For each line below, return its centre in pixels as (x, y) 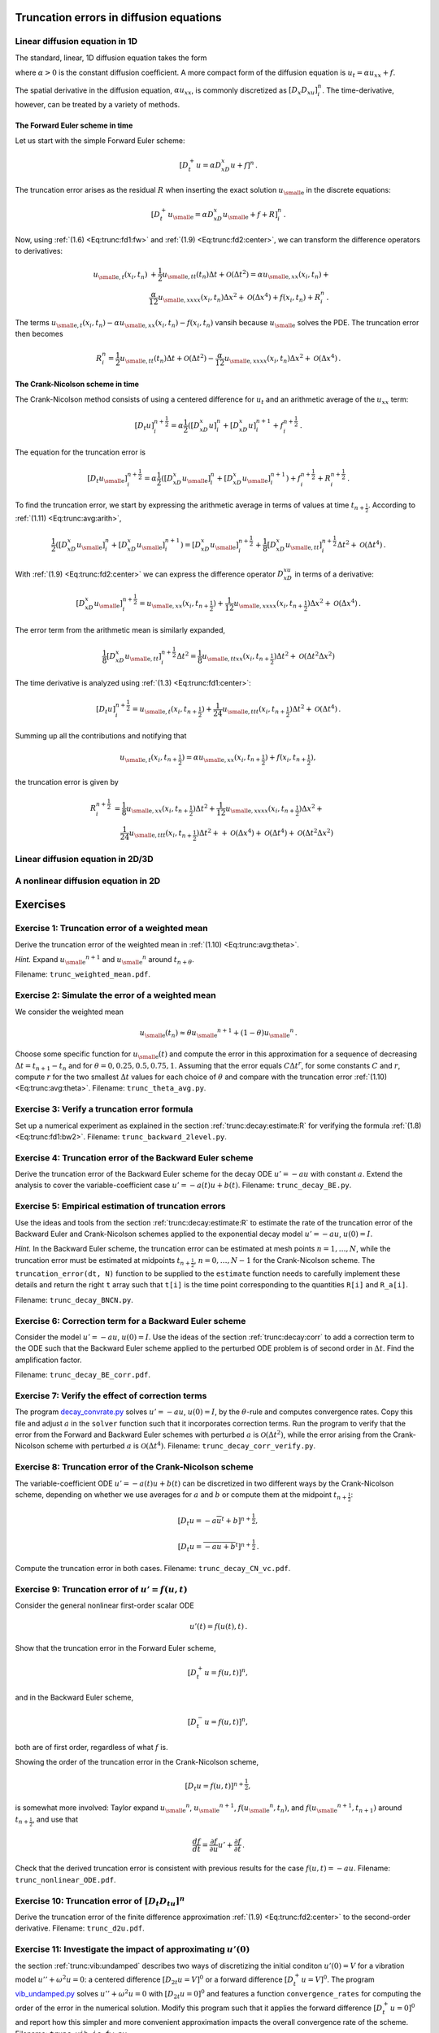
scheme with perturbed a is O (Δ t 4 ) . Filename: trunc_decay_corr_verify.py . (181, 1445)
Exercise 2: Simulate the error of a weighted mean (115, 995)
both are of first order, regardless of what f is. (91, 1747)
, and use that (55, 1819)
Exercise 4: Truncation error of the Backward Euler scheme (134, 1157)
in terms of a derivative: (334, 574)
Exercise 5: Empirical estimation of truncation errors (120, 1206)
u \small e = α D (191, 215)
